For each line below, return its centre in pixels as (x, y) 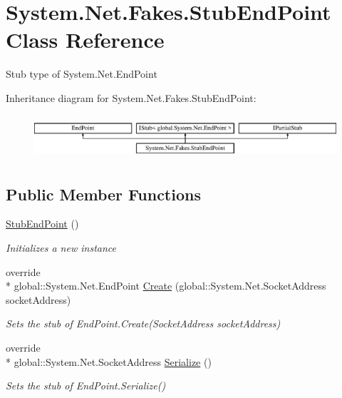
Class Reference (85, 40)
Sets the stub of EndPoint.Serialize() (86, 386)
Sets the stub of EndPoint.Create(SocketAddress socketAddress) (143, 323)
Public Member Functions (103, 194)
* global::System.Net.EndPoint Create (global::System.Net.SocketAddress (166, 286)
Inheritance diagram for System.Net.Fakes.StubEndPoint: (131, 97)
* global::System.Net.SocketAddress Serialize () (109, 361)
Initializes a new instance (61, 248)
